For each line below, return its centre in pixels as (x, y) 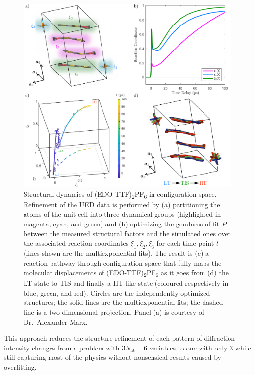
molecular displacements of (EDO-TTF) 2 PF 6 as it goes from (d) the (126, 273)
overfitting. (20, 367)
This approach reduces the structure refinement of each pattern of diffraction (120, 338)
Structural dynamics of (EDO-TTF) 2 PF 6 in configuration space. (120, 194)
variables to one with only (188, 347)
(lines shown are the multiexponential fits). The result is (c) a (116, 253)
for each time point (185, 243)
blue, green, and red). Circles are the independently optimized (117, 292)
